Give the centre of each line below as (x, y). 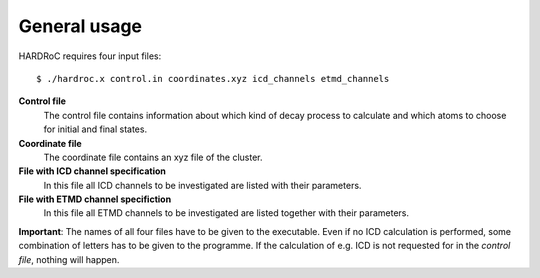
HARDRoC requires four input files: (90, 56)
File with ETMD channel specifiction (95, 199)
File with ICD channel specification (92, 171)
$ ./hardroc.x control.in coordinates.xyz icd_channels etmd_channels (213, 78)
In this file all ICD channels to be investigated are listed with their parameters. (202, 185)
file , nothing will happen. (69, 259)
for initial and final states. (95, 129)
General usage (80, 26)
